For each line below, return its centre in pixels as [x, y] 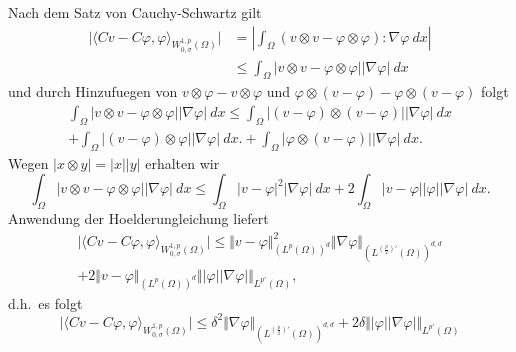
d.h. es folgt [45, 302]
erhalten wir [182, 162]
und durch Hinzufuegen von [93, 91]
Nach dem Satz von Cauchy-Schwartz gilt [135, 12]
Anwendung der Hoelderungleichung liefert [138, 218]
